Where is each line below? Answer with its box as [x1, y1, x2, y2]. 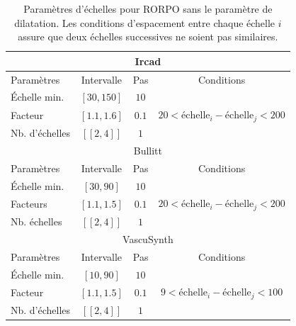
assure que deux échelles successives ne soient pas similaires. [18, 29, 278, 44]
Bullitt [133, 142, 163, 157]
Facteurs [11, 196, 47, 210]
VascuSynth [123, 231, 173, 246]
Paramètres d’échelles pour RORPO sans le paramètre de [23, 1, 273, 16]
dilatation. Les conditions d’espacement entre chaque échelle [14, 15, 275, 30]
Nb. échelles [11, 214, 62, 229]
